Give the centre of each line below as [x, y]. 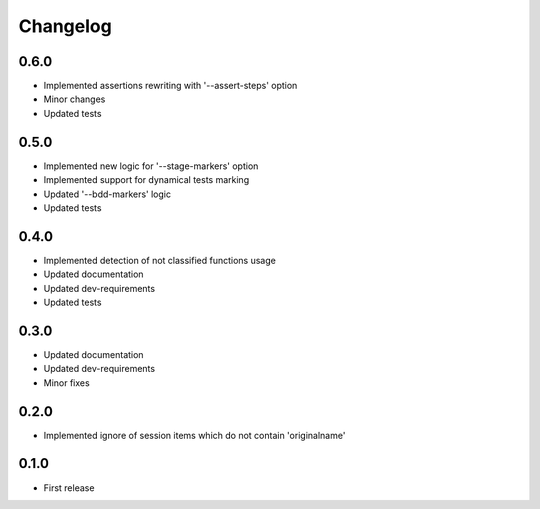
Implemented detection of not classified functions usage [160, 260]
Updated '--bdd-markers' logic [107, 194]
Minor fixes [66, 382]
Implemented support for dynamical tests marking [146, 180]
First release [69, 487]
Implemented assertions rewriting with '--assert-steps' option [170, 86]
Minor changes [74, 99]
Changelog [65, 26]
